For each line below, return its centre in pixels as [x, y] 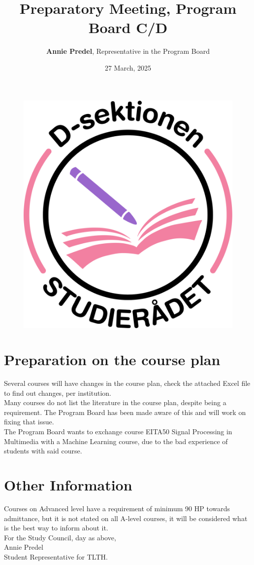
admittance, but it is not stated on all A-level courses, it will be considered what [126, 518]
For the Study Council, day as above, [60, 537]
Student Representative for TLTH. [56, 556]
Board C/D [128, 27]
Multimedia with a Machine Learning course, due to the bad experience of [116, 441]
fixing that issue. [29, 422]
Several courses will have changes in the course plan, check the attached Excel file [127, 383]
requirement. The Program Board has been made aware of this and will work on [125, 412]
